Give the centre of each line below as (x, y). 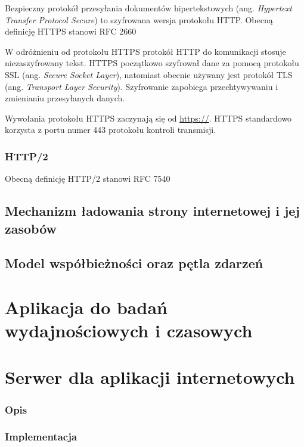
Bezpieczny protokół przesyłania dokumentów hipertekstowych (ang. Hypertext (148, 8)
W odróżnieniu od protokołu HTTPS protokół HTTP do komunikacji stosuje (145, 51)
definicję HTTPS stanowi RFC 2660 (71, 31)
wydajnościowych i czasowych (129, 330)
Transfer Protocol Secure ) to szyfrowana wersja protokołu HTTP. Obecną (139, 19)
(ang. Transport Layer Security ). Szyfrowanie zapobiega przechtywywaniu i (142, 86)
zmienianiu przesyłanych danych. (65, 98)
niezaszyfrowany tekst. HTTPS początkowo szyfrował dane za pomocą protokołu (152, 63)
